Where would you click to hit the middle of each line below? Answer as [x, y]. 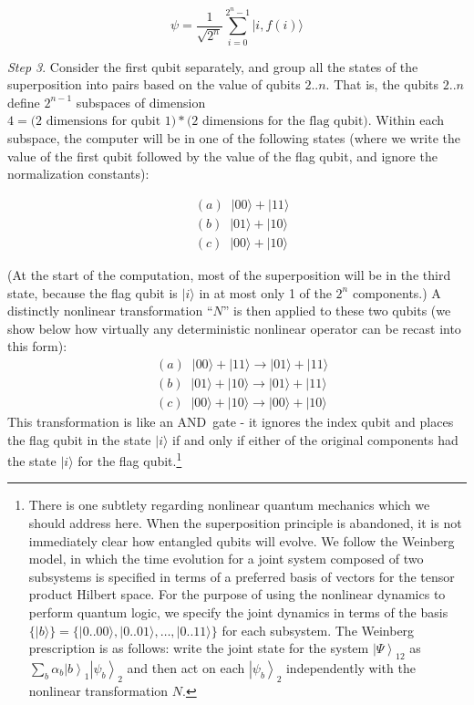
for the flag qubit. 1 [130, 459]
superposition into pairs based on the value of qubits [154, 84]
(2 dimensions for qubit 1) [103, 122]
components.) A [397, 292]
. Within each [406, 120]
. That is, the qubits [382, 84]
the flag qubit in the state [79, 439]
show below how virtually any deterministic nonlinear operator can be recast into [234, 328]
